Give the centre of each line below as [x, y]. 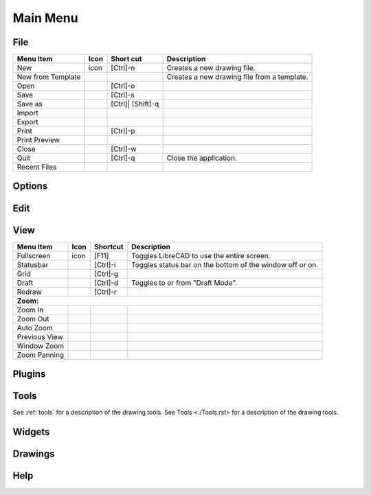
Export [27, 122]
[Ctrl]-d [106, 283]
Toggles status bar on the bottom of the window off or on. [225, 264]
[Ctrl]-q [123, 158]
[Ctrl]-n [123, 68]
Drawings [34, 453]
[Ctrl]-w [124, 149]
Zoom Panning [41, 355]
